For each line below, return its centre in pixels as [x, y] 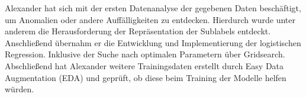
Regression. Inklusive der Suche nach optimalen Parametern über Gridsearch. [145, 54]
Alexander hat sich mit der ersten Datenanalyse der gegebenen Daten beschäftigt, [153, 8]
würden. [20, 89]
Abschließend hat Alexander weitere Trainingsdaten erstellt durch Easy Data [144, 65]
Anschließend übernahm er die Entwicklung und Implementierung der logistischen [153, 42]
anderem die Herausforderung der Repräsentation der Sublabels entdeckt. [138, 31]
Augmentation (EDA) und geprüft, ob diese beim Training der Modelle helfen [146, 77]
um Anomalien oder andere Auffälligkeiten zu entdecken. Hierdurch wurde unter [150, 19]
